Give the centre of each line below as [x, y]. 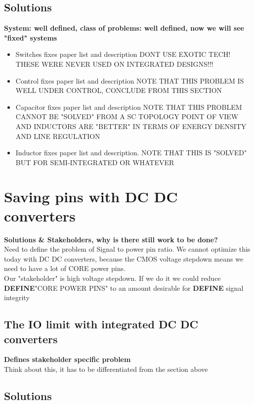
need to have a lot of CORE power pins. [65, 268]
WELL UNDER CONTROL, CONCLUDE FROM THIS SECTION [119, 90]
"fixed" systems [31, 37]
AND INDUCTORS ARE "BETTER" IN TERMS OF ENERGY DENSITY [131, 126]
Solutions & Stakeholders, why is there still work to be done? [111, 239]
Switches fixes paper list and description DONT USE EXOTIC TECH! [123, 54]
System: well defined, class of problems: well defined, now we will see [124, 28]
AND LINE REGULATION [58, 136]
